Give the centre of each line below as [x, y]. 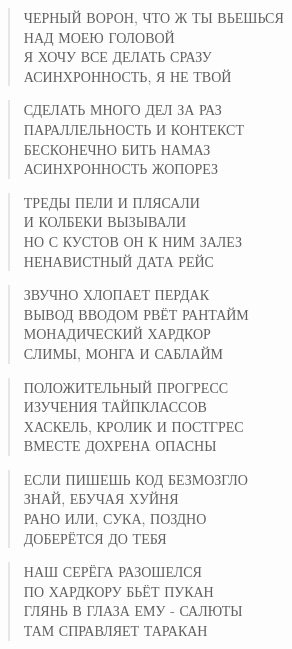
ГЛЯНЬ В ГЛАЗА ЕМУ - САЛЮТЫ [133, 610]
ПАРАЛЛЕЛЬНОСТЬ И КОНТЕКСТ [133, 128]
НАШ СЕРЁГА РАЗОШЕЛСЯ [112, 571]
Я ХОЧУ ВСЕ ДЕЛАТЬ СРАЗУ [117, 56]
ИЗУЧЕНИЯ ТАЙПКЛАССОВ [115, 406]
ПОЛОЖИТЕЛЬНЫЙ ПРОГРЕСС [126, 386]
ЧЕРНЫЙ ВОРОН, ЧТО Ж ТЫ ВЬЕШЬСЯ [153, 17]
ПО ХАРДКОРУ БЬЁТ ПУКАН [118, 590]
